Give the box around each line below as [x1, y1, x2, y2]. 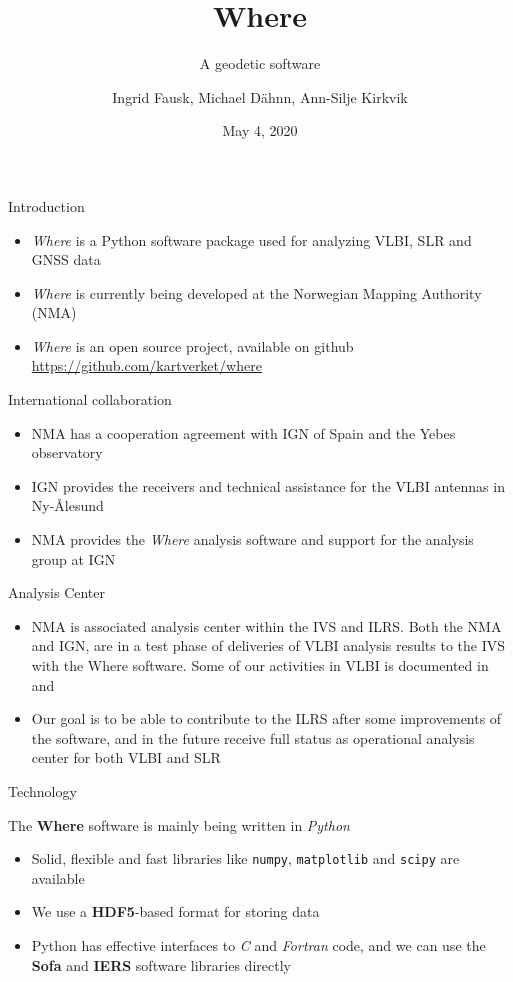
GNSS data [31, 249, 101, 270]
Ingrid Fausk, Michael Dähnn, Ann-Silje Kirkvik [112, 86, 408, 107]
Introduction [8, 195, 85, 216]
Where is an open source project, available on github [31, 335, 354, 356]
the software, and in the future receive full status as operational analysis [31, 727, 475, 748]
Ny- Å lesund [31, 495, 104, 516]
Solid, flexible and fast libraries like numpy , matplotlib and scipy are [31, 848, 460, 869]
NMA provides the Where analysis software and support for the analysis [31, 529, 474, 550]
